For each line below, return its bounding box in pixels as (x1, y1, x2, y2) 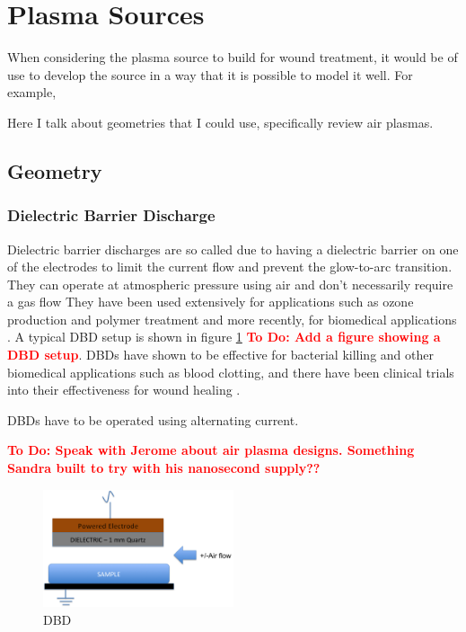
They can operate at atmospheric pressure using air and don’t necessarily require (7, 274, 453, 293)
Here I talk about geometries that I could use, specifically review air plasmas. (7, 112, 434, 131)
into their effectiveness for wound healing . (7, 380, 241, 399)
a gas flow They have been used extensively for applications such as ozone (7, 292, 414, 311)
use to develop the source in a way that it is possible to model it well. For (7, 65, 413, 84)
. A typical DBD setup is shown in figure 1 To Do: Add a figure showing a (7, 327, 441, 346)
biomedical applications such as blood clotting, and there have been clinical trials (7, 362, 454, 381)
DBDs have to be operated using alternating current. (7, 410, 299, 429)
